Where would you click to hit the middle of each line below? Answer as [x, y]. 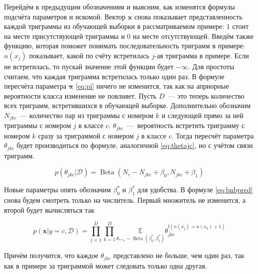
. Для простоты [211, 66]
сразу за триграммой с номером [86, 135]
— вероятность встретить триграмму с [186, 125]
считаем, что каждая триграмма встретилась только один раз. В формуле [114, 76]
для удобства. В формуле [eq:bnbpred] [195, 190]
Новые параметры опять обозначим [58, 190]
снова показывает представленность [188, 16]
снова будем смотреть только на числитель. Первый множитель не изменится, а [125, 200]
